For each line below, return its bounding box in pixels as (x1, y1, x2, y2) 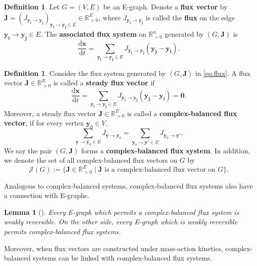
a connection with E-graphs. (4, 190, 90, 200)
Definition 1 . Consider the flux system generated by (4, 67, 166, 78)
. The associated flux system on (41, 29, 147, 39)
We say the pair (4, 145, 52, 155)
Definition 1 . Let (4, 1, 60, 11)
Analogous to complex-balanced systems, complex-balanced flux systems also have (4, 180, 253, 191)
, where (99, 12, 121, 22)
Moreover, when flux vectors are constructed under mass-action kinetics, (4, 243, 223, 253)
